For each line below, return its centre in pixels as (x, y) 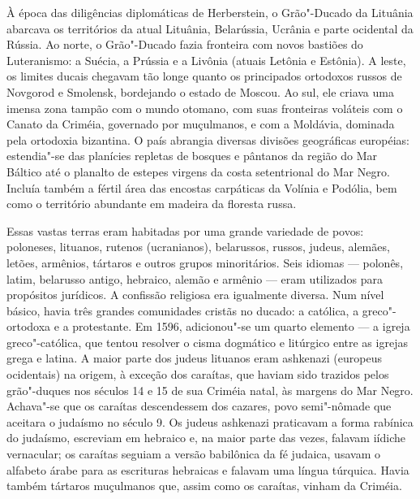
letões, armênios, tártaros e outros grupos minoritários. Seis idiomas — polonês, (205, 262)
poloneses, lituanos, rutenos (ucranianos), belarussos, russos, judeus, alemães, (198, 247)
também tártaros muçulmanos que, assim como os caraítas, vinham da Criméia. (204, 486)
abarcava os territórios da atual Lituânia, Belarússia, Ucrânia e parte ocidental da (210, 28)
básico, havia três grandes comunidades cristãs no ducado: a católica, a (183, 310)
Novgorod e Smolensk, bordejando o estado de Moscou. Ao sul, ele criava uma (200, 91)
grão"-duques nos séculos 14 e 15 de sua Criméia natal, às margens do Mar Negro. (210, 390)
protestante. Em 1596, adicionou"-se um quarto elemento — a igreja (241, 326)
